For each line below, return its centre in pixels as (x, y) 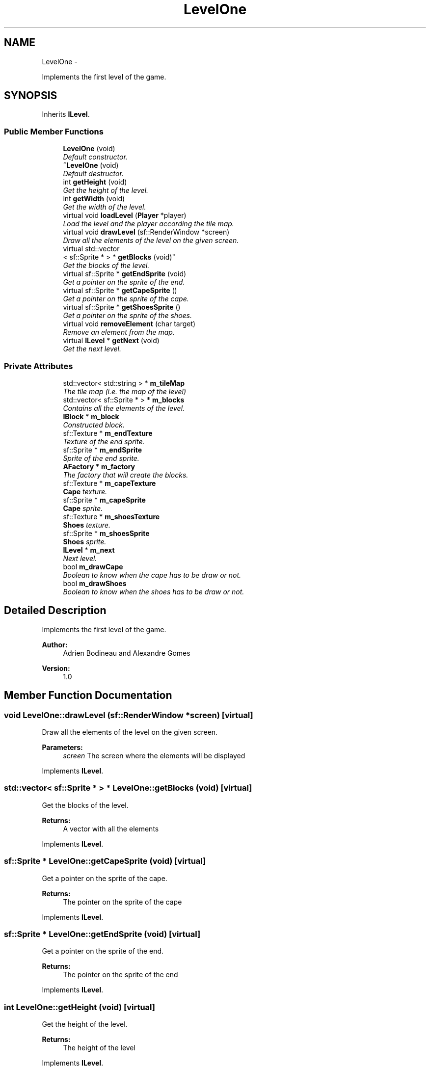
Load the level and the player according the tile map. (148, 224)
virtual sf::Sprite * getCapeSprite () (120, 291)
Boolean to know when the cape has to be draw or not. (152, 575)
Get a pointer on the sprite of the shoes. (128, 316)
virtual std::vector (91, 249)
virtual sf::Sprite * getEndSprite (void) (125, 274)
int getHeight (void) (95, 182)
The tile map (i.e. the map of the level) (125, 391)
